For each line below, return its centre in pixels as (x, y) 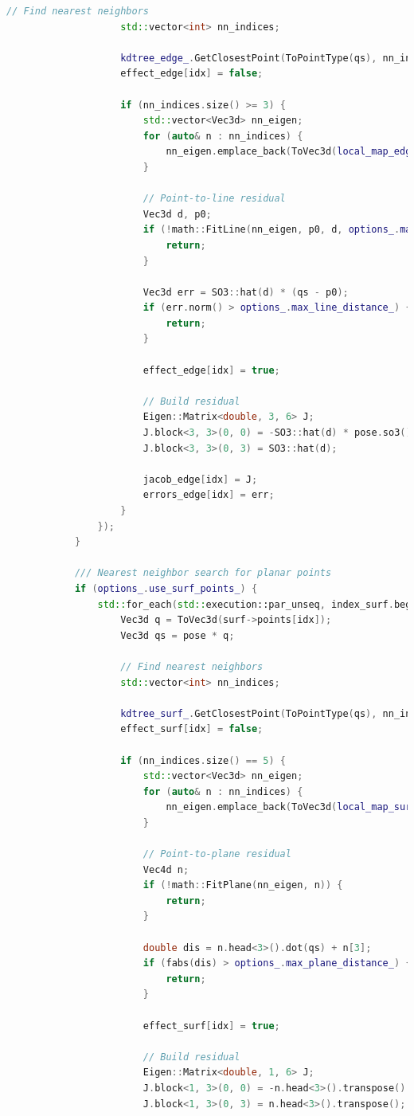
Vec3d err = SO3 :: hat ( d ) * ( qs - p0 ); (246, 292)
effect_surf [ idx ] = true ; (211, 1026)
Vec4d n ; (166, 869)
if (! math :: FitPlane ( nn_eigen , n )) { (243, 885)
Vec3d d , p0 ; (177, 214)
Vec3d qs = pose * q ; (178, 635)
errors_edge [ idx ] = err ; (209, 495)
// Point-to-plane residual (217, 854)
